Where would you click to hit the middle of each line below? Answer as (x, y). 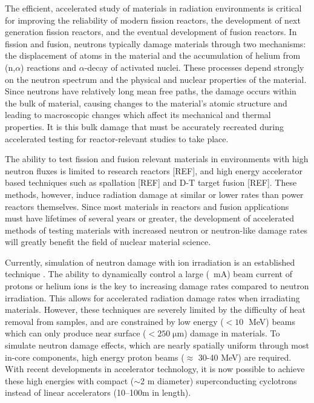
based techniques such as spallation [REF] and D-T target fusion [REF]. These (151, 182)
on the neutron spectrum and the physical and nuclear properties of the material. (156, 79)
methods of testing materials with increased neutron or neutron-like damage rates (156, 230)
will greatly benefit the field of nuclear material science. (108, 242)
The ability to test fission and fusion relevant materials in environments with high (157, 159)
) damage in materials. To (232, 333)
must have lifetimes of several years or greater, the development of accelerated (150, 218)
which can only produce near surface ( (76, 333)
